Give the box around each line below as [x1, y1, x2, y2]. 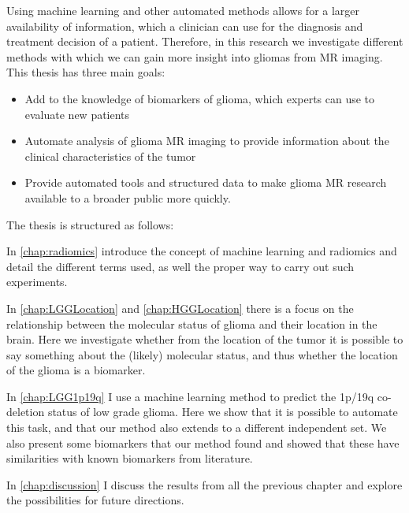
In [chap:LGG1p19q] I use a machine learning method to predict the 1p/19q [6, 388, 374, 404]
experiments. [6, 273, 68, 290]
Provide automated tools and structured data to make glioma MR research [24, 174, 387, 191]
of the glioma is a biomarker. [6, 362, 146, 378]
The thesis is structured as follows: [6, 216, 174, 232]
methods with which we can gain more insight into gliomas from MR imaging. [6, 48, 383, 65]
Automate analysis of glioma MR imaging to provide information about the [24, 132, 389, 149]
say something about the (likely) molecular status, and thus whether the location [6, 346, 398, 362]
